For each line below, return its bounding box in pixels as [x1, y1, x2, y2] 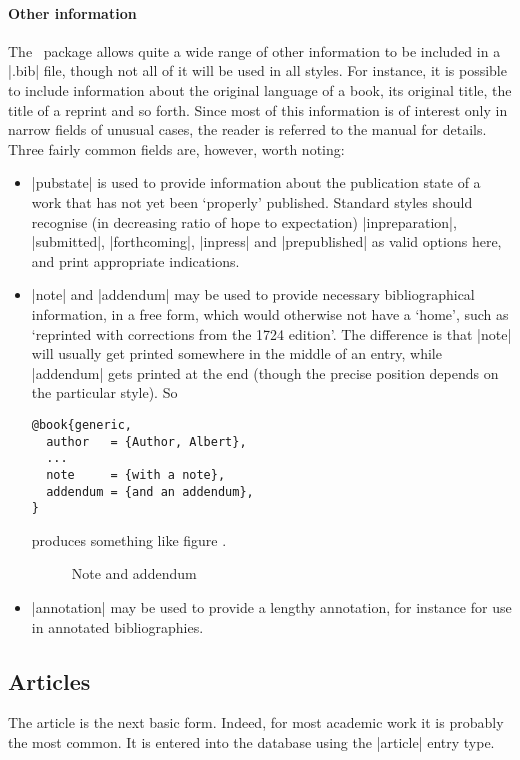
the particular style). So [31, 382, 178, 403]
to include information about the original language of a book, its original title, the [8, 79, 512, 100]
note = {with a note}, [46, 467, 226, 482]
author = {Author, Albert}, [46, 434, 247, 449]
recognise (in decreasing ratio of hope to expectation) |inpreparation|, [31, 211, 457, 232]
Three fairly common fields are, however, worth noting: [8, 138, 345, 159]
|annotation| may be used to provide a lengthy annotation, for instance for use [31, 597, 512, 618]
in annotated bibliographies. [31, 616, 204, 637]
